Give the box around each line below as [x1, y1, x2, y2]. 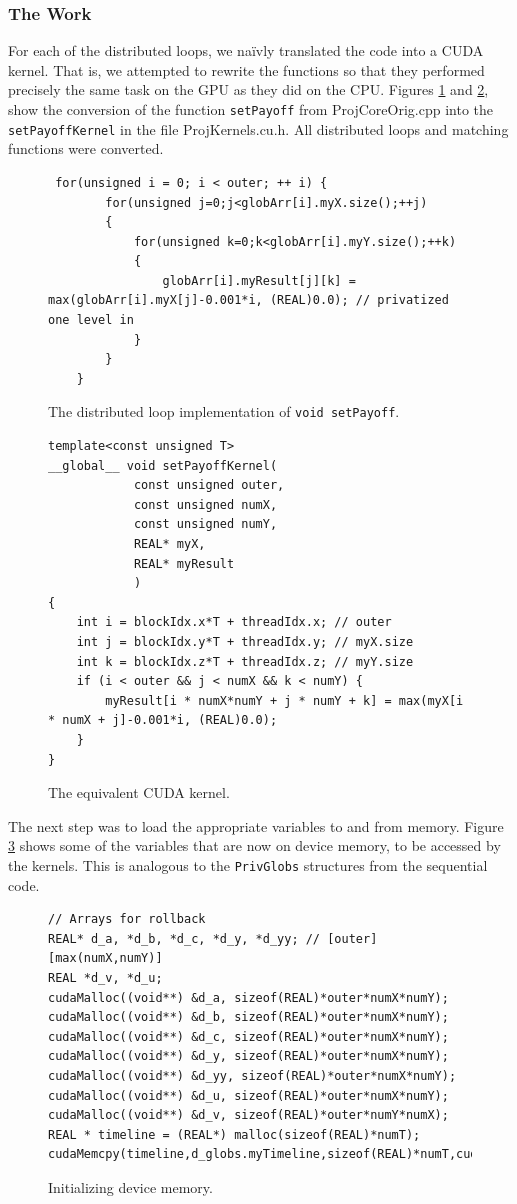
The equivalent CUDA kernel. [48, 782, 230, 803]
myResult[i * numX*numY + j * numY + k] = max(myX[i [105, 693, 464, 708]
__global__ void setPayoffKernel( [48, 458, 278, 473]
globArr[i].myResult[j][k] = [162, 273, 356, 288]
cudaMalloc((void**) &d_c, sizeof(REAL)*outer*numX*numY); [48, 1029, 449, 1044]
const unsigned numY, [133, 517, 278, 532]
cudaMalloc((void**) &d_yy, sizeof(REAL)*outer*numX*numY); [48, 1068, 457, 1083]
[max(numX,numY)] [48, 951, 163, 966]
